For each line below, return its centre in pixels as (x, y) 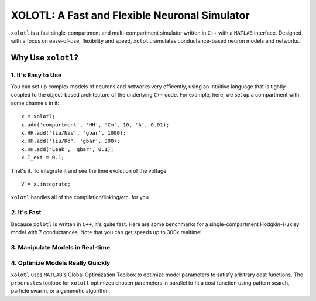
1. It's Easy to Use (36, 75)
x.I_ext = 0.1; (43, 158)
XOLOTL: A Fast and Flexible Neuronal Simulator (130, 15)
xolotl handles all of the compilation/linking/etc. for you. (80, 197)
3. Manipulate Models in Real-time (61, 247)
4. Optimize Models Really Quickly (61, 263)
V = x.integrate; (46, 184)
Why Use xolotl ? (45, 58)
